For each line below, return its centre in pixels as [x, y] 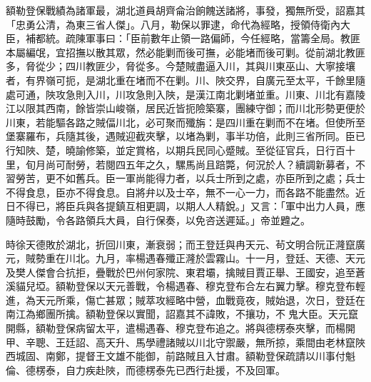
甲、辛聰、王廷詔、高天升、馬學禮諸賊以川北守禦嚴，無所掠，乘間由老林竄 [181, 342]
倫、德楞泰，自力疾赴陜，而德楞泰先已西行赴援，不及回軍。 [146, 370]
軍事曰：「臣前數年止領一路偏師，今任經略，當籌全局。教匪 [223, 38]
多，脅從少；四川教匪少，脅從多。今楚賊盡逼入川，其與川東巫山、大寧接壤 [181, 66]
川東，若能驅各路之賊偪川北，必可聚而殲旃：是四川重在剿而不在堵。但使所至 [185, 122]
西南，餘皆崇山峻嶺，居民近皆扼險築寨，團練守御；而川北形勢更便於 [205, 108]
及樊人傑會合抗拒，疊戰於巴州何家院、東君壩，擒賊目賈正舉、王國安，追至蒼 [185, 272]
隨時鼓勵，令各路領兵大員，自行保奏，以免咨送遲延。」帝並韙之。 [158, 220]
